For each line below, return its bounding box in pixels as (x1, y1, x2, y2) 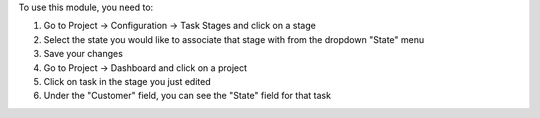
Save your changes (43, 48, 124, 60)
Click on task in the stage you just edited (43, 75, 211, 87)
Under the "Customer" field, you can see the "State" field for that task (43, 90, 332, 102)
